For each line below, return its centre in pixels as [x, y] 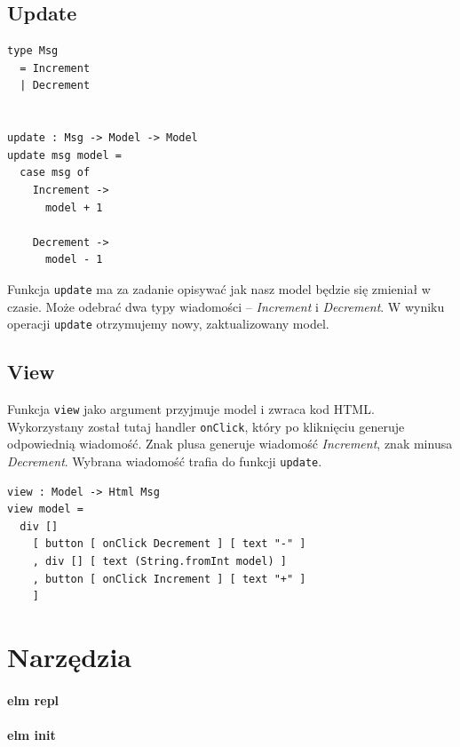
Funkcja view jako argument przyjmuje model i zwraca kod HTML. [191, 409]
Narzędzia [69, 656]
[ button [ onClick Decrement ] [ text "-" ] [169, 544]
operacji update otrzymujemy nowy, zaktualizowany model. [168, 324]
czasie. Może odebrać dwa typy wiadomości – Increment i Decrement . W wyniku [226, 306]
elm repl [33, 699]
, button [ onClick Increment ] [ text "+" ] [169, 579]
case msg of [55, 173]
